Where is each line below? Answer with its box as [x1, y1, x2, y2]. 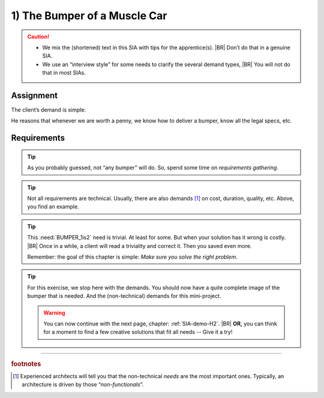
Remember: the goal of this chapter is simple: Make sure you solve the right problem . [27, 253, 238, 261]
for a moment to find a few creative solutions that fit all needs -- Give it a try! [43, 328, 233, 336]
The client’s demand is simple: [11, 106, 86, 113]
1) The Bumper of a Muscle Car [11, 9, 167, 22]
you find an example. [27, 203, 79, 210]
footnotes [11, 360, 41, 368]
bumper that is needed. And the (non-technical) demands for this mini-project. [27, 292, 221, 300]
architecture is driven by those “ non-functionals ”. [22, 381, 144, 388]
